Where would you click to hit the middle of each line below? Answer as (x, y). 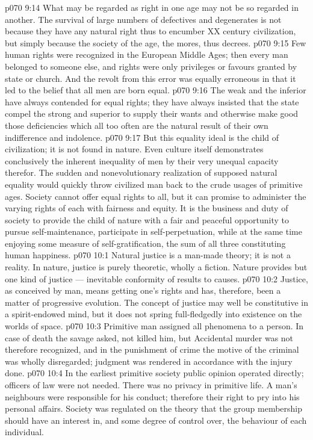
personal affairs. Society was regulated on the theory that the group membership (154, 408)
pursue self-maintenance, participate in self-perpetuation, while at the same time (153, 231)
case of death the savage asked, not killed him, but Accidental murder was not (149, 337)
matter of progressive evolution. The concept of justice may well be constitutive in (156, 302)
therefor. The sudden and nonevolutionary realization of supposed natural (141, 172)
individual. (24, 432)
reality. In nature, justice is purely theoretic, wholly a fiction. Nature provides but (156, 267)
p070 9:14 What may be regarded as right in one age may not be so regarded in (152, 7)
